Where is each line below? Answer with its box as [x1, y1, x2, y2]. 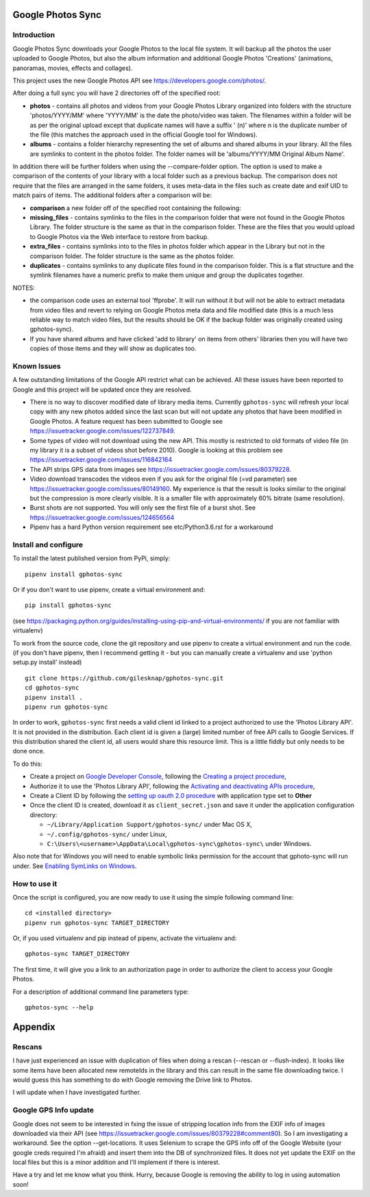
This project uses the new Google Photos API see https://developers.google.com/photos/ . [12, 76, 267, 84]
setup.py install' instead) [12, 658, 82, 666]
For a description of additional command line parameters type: [12, 988, 189, 996]
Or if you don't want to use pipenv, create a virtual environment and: [12, 586, 206, 594]
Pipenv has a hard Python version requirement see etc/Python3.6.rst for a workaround [29, 523, 273, 532]
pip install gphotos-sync [25, 602, 112, 609]
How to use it [12, 879, 58, 889]
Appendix [12, 1021, 56, 1033]
